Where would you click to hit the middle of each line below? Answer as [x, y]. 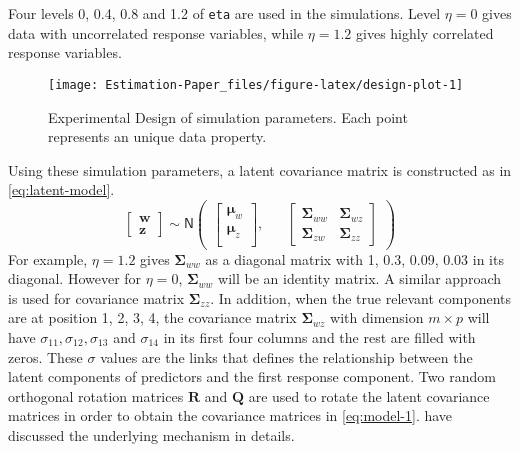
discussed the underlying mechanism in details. [151, 435]
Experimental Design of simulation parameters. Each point [228, 116]
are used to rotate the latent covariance [369, 395]
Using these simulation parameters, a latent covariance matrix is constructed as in [260, 169]
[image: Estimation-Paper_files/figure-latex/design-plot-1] [256, 84]
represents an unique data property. [157, 136]
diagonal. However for [75, 278]
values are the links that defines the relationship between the [286, 356]
